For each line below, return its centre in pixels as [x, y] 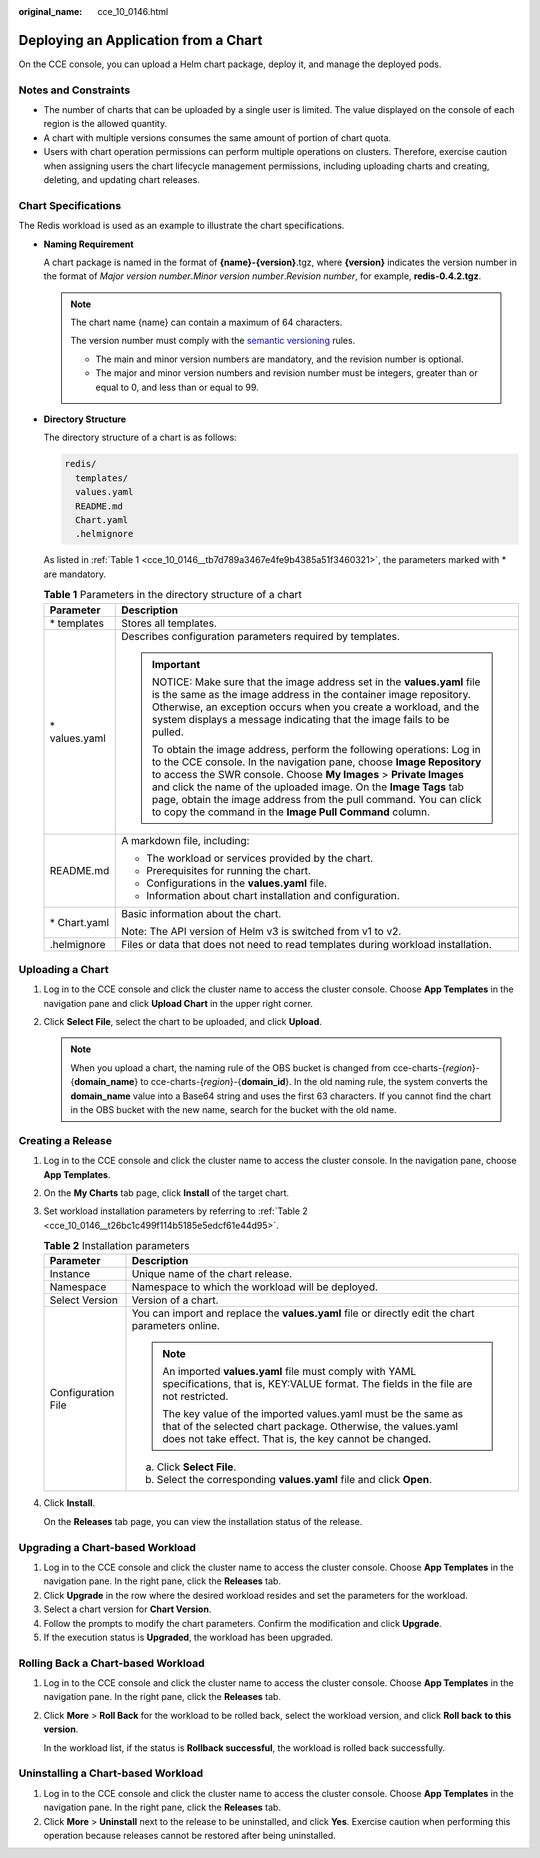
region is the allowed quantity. [105, 124]
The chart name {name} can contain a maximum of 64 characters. [206, 322]
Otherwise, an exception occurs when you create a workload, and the [315, 707]
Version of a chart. [175, 1300]
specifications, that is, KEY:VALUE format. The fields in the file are [317, 1384]
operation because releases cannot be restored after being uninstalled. [190, 1835]
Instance [70, 1274]
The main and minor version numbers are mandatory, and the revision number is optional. [279, 359]
